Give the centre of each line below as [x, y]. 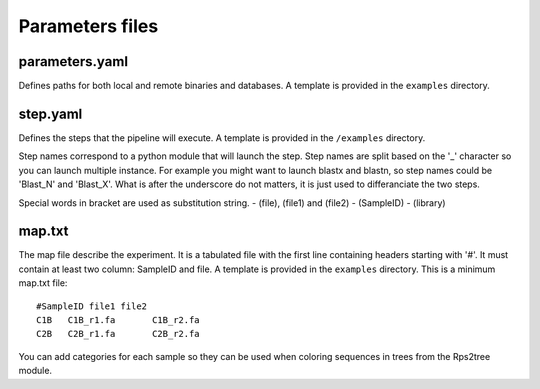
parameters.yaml [73, 61]
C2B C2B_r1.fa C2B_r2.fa [118, 334]
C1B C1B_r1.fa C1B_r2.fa [118, 320]
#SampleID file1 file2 [92, 306]
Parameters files [88, 26]
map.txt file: [43, 283]
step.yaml [50, 113]
